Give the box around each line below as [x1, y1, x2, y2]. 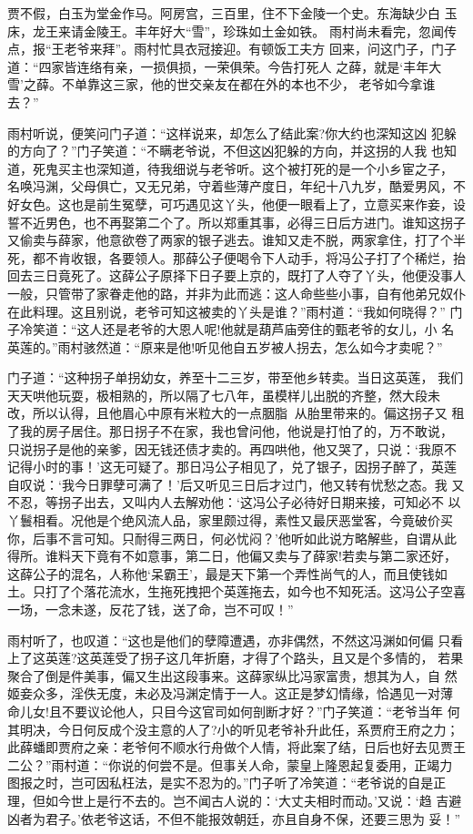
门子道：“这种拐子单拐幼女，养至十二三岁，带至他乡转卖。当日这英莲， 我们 [7, 368, 464, 387]
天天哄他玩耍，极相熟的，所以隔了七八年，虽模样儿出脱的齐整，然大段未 [7, 385, 440, 404]
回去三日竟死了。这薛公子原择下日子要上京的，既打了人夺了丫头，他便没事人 [7, 266, 466, 285]
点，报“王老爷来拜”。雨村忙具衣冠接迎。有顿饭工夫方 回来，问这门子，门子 [7, 39, 457, 58]
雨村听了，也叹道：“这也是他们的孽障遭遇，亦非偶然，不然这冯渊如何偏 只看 [7, 630, 464, 649]
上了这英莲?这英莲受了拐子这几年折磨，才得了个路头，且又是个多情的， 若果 [7, 648, 464, 667]
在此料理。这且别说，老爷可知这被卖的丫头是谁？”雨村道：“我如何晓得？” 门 [7, 301, 463, 320]
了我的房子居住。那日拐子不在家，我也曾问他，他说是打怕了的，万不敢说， [7, 422, 453, 441]
